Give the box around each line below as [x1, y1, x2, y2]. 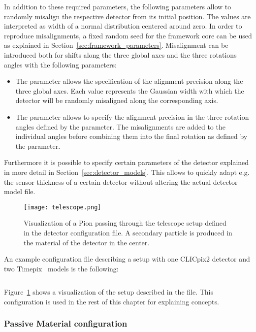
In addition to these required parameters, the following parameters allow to [4, 1, 231, 11]
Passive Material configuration [4, 317, 128, 330]
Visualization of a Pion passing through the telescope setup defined [24, 218, 226, 228]
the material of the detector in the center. [24, 237, 150, 247]
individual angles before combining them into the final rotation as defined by [15, 131, 248, 141]
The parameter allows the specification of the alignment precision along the [15, 76, 243, 86]
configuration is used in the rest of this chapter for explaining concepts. [4, 296, 219, 306]
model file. [4, 186, 35, 197]
